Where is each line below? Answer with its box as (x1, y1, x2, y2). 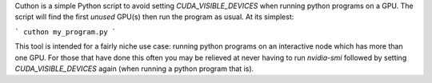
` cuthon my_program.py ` (14, 27, 117, 36)
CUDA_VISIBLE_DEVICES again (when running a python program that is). (14, 64, 254, 73)
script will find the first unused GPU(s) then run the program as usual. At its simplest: (14, 12, 294, 22)
